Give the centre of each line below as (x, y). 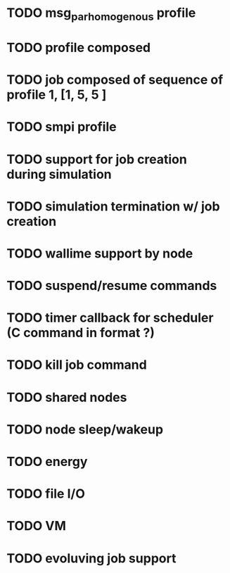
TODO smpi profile (62, 127)
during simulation (59, 174)
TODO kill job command (77, 365)
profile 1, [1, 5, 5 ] (57, 95)
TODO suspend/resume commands (112, 286)
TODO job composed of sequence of (115, 80)
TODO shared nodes (67, 397)
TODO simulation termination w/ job (113, 206)
